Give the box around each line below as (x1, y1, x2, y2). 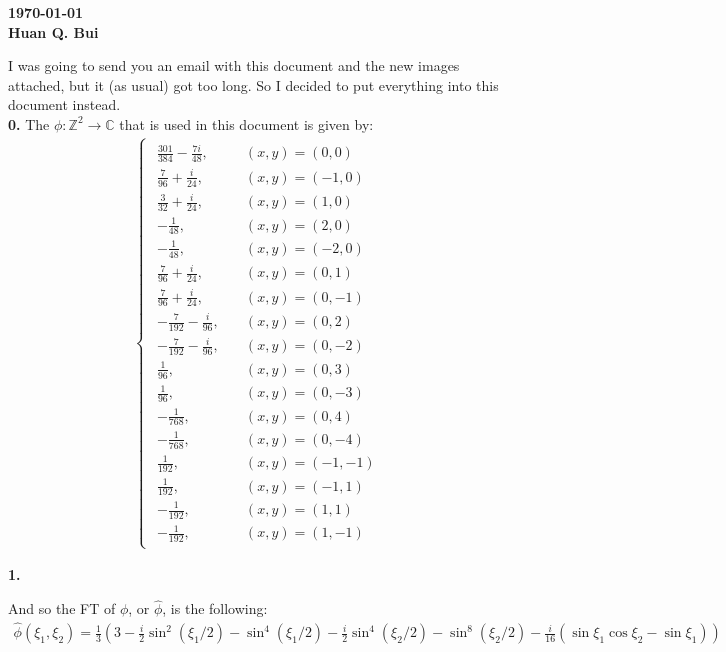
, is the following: (162, 598, 268, 619)
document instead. (8, 94, 121, 115)
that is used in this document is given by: (119, 113, 374, 134)
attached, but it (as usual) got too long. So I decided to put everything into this (8, 74, 499, 95)
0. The (8, 113, 50, 134)
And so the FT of (8, 598, 116, 619)
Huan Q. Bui (8, 21, 99, 42)
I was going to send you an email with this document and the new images (8, 55, 460, 76)
